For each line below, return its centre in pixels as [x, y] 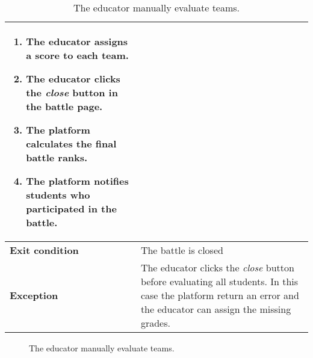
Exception [34, 295]
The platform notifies [77, 181]
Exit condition [44, 250]
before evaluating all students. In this [219, 281]
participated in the [71, 208]
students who [58, 195]
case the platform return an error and [220, 295]
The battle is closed [182, 250]
